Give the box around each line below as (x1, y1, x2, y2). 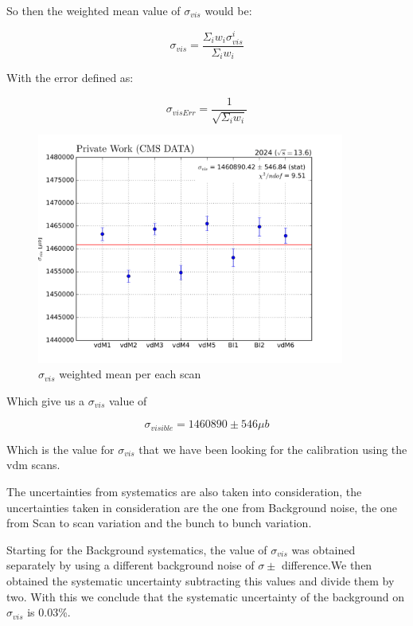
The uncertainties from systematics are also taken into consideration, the (6, 483, 362, 499)
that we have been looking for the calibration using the (138, 440, 407, 457)
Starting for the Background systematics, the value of (6, 541, 267, 558)
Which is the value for (6, 440, 115, 457)
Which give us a (6, 392, 85, 409)
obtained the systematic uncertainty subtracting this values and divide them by (6, 572, 395, 589)
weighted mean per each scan (59, 366, 201, 382)
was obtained (291, 541, 356, 558)
